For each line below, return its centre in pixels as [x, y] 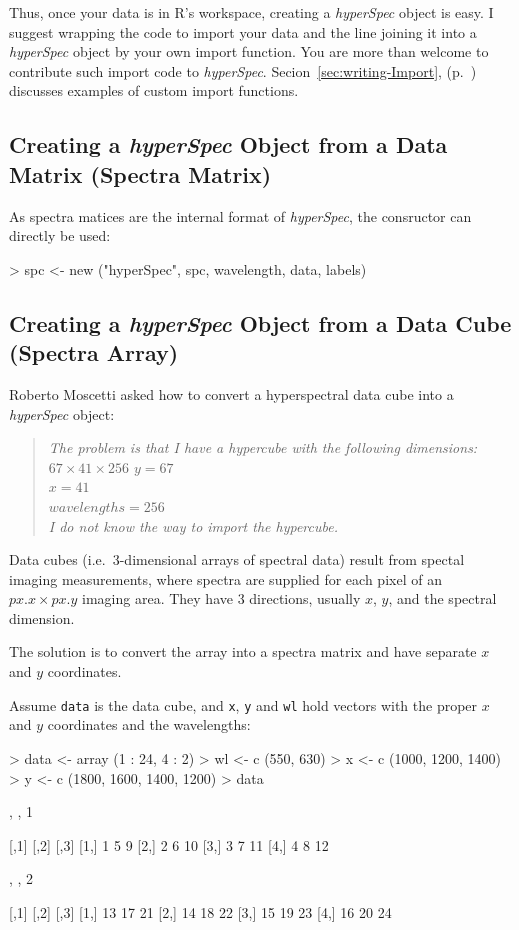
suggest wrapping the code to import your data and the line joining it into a [243, 31]
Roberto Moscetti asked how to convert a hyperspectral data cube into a [231, 393]
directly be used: [60, 235]
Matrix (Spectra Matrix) [140, 173]
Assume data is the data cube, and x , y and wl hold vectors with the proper [243, 704]
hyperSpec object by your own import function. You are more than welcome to [249, 51]
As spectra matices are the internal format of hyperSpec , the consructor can [240, 215]
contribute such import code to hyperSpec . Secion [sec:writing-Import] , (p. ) [243, 70]
